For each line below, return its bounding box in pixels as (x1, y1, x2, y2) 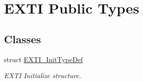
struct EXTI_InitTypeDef (4, 54, 83, 64)
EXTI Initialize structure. (4, 70, 81, 81)
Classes (4, 31, 41, 46)
